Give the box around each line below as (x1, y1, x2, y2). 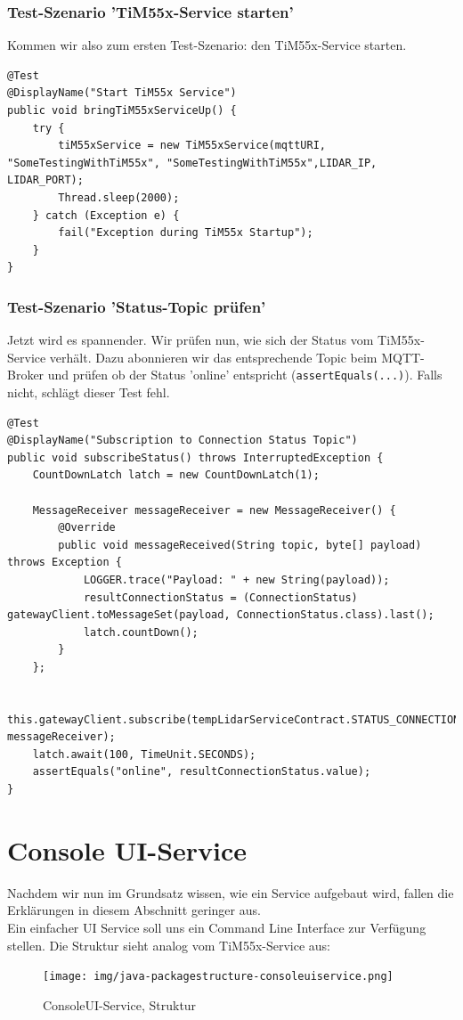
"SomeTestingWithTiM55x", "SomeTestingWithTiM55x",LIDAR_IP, (7, 156, 378, 169)
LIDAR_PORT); (7, 174, 84, 187)
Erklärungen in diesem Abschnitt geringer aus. (7, 901, 261, 919)
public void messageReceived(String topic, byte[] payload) (58, 538, 422, 551)
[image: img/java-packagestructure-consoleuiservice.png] (43, 970, 394, 983)
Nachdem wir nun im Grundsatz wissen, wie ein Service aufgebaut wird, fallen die (7, 883, 454, 902)
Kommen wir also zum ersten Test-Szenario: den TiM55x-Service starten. (7, 36, 407, 54)
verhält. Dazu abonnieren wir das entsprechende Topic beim (49, 347, 378, 366)
